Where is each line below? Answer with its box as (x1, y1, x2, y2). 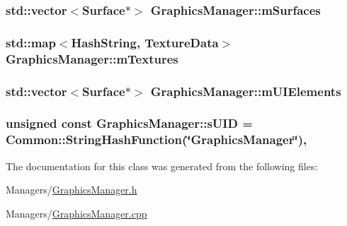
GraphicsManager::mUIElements (150, 82, 341, 100)
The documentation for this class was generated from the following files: (6, 158, 318, 173)
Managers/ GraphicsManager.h (6, 182, 137, 197)
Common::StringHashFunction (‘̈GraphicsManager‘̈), (6, 131, 307, 148)
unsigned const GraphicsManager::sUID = (6, 114, 253, 132)
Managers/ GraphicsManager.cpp (6, 206, 147, 220)
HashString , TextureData (71, 33, 219, 51)
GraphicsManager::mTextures (6, 49, 178, 67)
